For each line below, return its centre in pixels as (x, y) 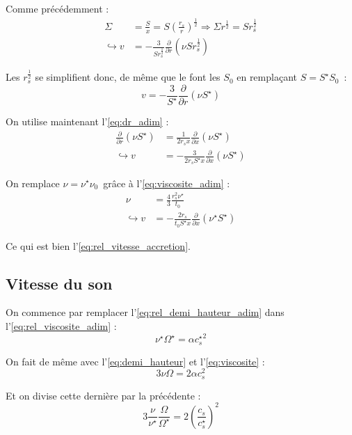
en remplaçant (267, 77)
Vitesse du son (59, 283)
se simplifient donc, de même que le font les (128, 77)
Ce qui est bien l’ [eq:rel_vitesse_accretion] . (98, 245)
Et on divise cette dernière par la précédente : (103, 395)
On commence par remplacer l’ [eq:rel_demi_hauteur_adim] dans (145, 312)
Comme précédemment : (57, 8)
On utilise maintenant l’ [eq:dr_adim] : (87, 121)
